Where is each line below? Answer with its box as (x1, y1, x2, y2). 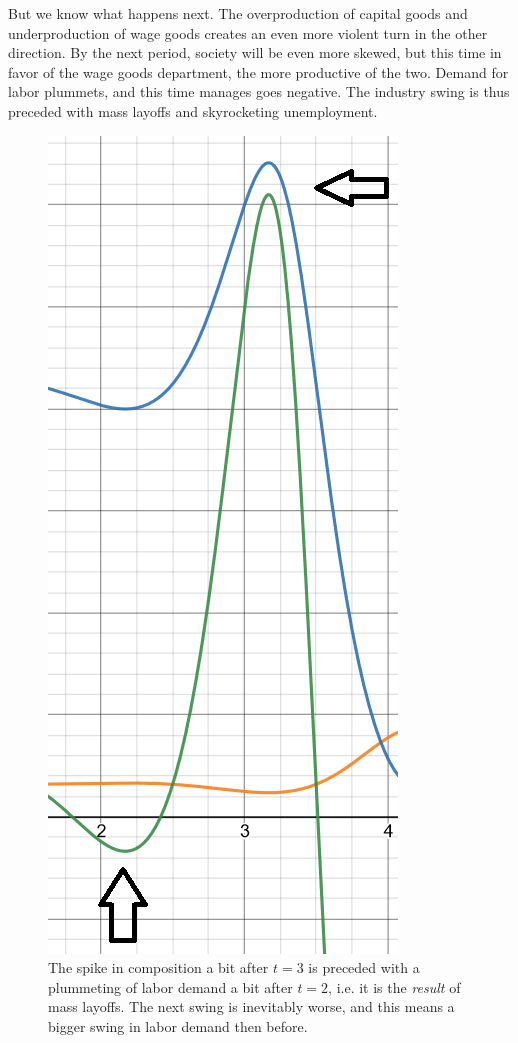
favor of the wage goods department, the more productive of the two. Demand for (8, 61, 509, 82)
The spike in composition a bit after (48, 957, 269, 978)
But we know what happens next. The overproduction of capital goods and (8, 3, 468, 23)
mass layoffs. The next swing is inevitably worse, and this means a (48, 996, 455, 1017)
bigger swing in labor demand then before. (48, 1015, 308, 1036)
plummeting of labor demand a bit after (48, 976, 293, 997)
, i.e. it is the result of (328, 976, 461, 997)
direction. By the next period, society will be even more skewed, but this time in (8, 42, 502, 63)
